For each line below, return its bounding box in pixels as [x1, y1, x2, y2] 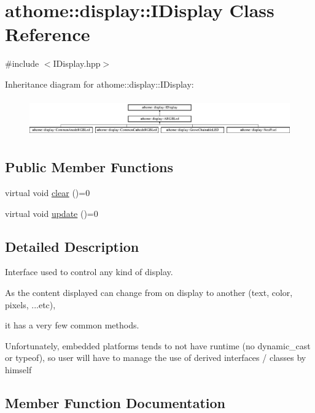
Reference [5, 21, 90, 47]
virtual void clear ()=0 [5, 186, 90, 199]
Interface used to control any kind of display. [5, 265, 173, 278]
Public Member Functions [5, 157, 173, 176]
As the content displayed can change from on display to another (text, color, [5, 286, 293, 299]
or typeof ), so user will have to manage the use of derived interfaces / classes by [5, 351, 306, 364]
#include [5, 57, 39, 70]
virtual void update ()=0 [5, 206, 98, 219]
